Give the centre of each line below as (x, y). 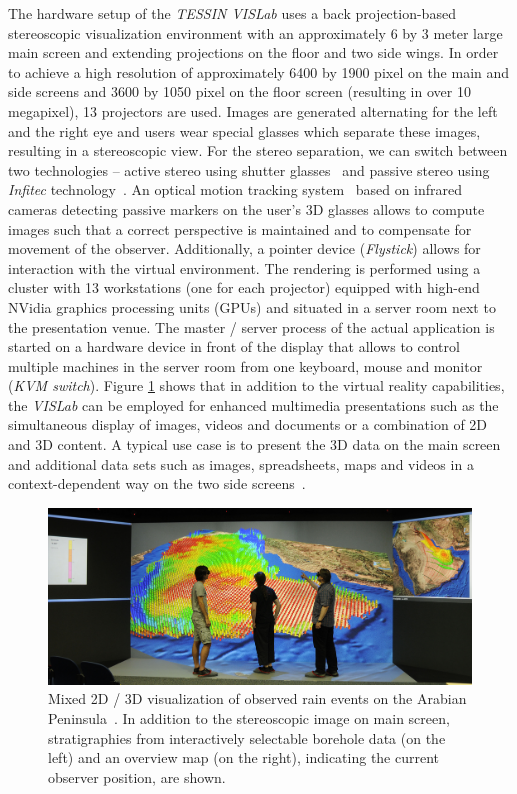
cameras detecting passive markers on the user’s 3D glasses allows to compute (246, 208)
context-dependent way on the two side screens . (157, 483)
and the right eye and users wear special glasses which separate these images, (244, 130)
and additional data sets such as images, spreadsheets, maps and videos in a (241, 463)
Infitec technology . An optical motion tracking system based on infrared (235, 189)
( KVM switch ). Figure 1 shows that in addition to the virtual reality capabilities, (256, 385)
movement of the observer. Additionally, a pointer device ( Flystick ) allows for (244, 248)
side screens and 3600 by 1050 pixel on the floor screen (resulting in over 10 (239, 91)
